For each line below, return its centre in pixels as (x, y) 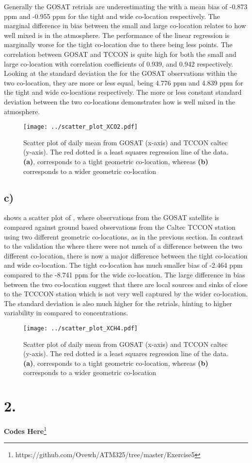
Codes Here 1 (25, 430)
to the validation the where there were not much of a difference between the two (123, 246)
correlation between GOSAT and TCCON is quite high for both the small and (120, 54)
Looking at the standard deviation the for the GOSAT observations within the (120, 73)
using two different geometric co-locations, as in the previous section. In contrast (124, 236)
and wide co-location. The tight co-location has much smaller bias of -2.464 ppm (123, 265)
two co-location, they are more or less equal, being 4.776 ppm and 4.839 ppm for (124, 82)
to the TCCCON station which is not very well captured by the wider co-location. (126, 294)
